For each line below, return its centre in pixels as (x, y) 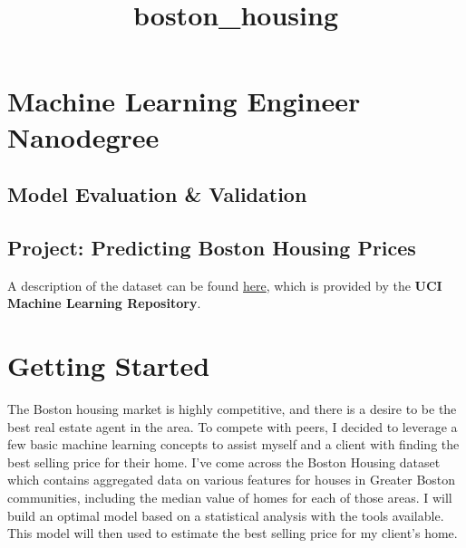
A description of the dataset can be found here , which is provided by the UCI (225, 285)
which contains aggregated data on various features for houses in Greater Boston (232, 480)
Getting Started (109, 365)
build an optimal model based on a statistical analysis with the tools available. (226, 515)
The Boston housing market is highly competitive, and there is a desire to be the (232, 409)
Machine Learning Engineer (184, 101)
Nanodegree (83, 136)
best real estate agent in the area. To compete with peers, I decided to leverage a (233, 426)
